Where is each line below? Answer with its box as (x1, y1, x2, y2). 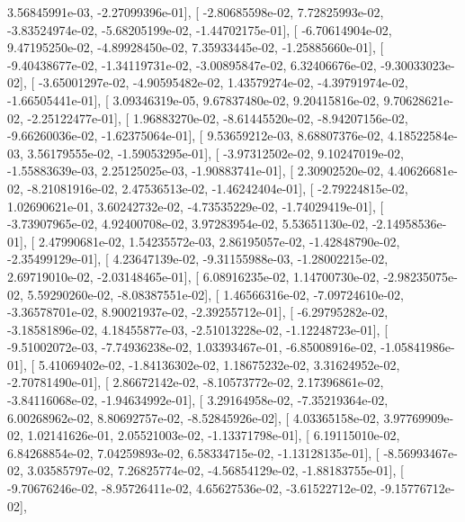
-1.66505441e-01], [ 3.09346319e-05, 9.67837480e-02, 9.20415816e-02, (7, 90, 380, 109)
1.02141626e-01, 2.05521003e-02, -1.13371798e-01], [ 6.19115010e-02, (27, 426, 400, 445)
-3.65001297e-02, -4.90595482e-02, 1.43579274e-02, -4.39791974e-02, (38, 73, 408, 92)
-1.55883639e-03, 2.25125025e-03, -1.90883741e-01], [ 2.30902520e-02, (7, 161, 384, 180)
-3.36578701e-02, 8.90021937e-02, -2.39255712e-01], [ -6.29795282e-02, (7, 302, 389, 321)
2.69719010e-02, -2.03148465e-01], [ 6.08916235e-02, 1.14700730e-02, (7, 266, 380, 285)
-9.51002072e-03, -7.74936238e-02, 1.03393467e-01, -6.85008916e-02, (7, 337, 377, 356)
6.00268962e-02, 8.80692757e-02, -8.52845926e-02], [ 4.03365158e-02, (7, 408, 380, 427)
